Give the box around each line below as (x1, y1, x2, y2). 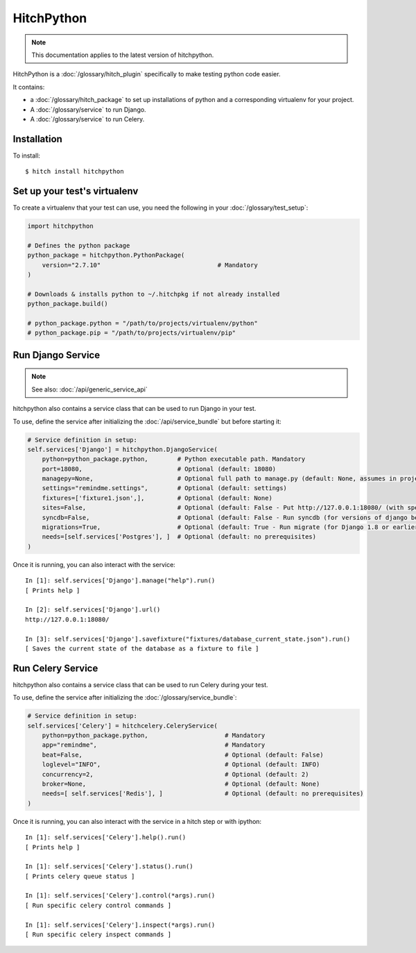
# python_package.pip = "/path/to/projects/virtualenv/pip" (27, 329, 236, 337)
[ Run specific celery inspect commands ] (25, 931, 172, 938)
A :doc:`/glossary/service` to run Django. (30, 105, 146, 114)
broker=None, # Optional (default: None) (42, 779, 320, 788)
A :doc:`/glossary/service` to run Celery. (30, 115, 145, 123)
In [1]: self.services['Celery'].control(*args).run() (25, 892, 216, 900)
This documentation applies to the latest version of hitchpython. (31, 51, 214, 59)
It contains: (12, 83, 45, 91)
